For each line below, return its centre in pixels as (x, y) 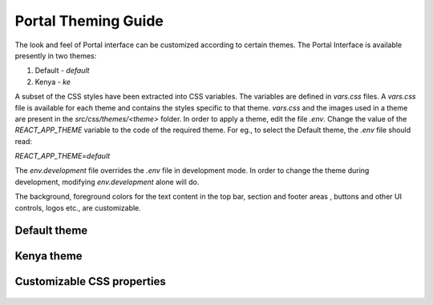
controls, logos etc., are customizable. (78, 207)
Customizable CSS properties (90, 281)
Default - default (62, 70)
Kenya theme (49, 256)
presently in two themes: (56, 55)
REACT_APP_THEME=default (63, 156)
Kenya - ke (53, 82)
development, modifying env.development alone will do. (107, 182)
